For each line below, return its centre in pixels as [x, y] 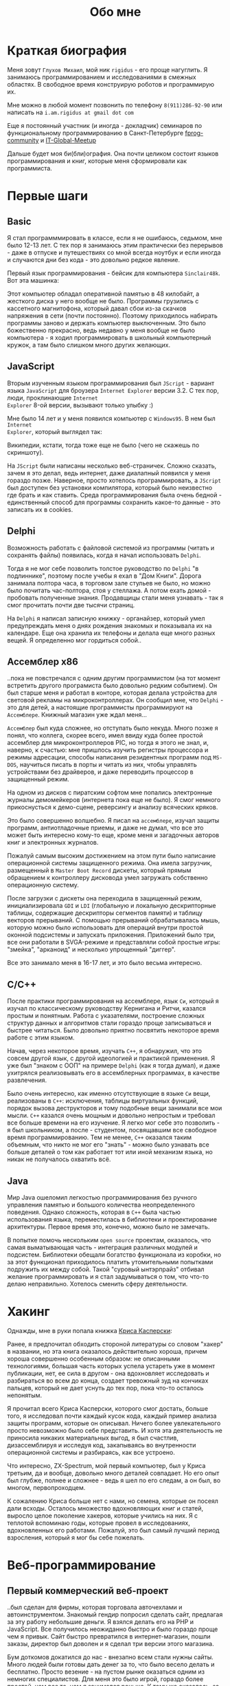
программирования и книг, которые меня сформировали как [97, 161]
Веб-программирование [82, 1565]
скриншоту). [25, 452]
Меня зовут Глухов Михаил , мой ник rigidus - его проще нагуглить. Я [107, 69]
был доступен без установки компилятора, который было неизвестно [110, 487]
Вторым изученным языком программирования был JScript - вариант [111, 383]
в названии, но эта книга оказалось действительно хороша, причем [107, 1351]
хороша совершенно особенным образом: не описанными [94, 1359]
